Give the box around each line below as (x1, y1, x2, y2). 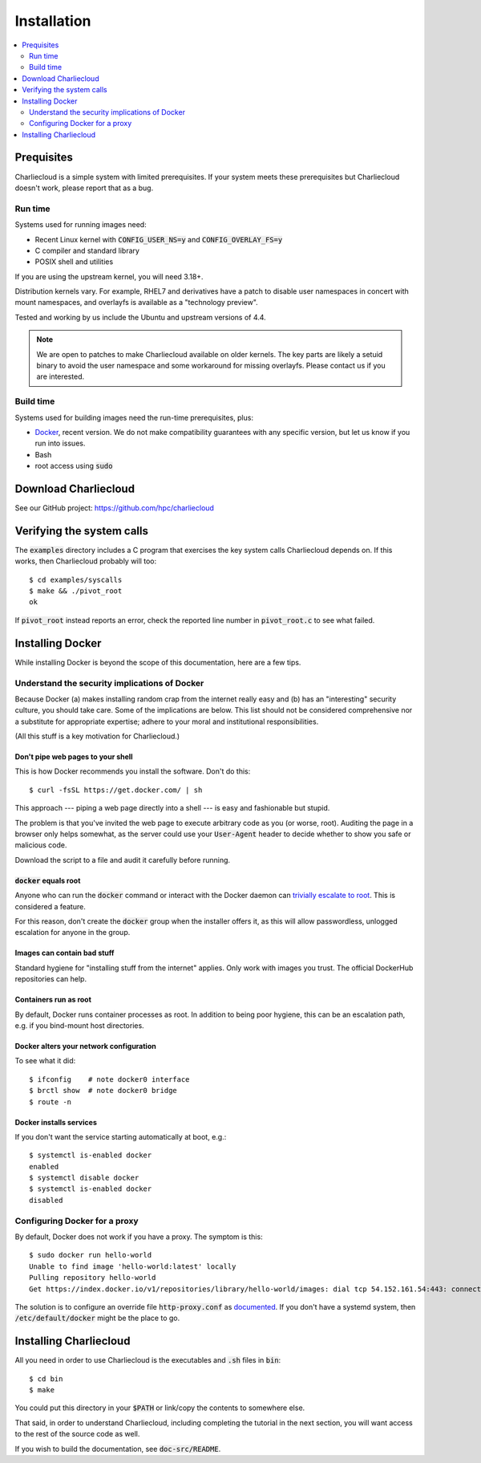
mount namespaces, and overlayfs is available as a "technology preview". (14, 298, 258, 307)
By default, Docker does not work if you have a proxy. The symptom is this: (14, 1232, 264, 1242)
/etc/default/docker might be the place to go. (14, 1313, 180, 1323)
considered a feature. (14, 901, 86, 911)
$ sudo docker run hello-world (29, 1250, 152, 1260)
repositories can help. (14, 974, 87, 984)
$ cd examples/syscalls (29, 575, 123, 584)
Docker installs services (14, 1117, 98, 1127)
